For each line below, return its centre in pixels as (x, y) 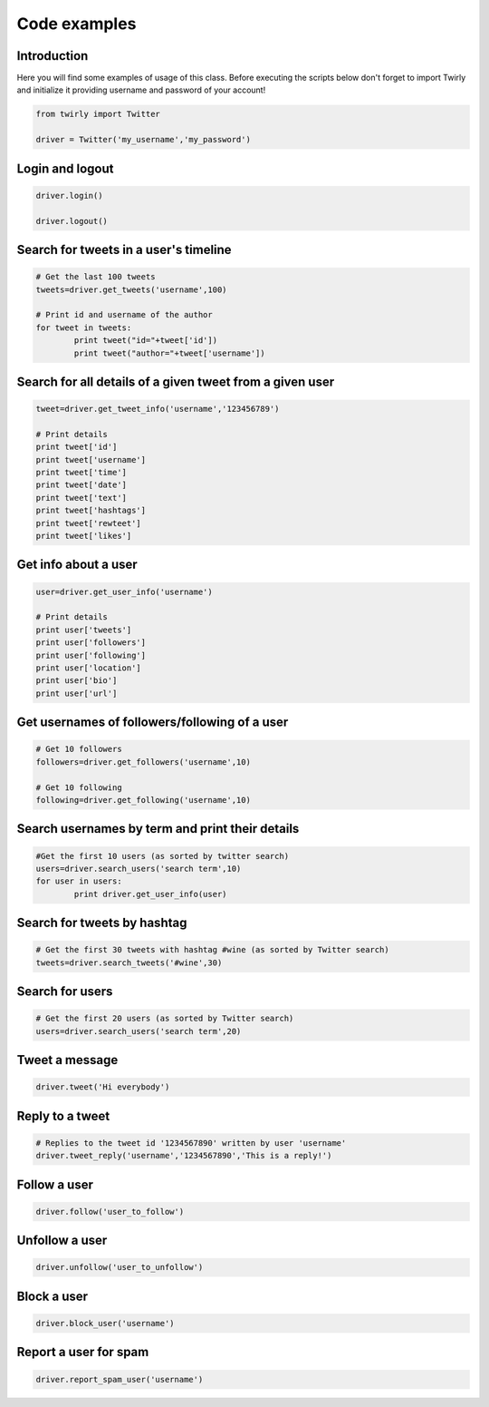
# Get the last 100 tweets (96, 277)
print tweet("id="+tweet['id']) (145, 341)
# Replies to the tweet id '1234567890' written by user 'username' (191, 1143)
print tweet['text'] (81, 498)
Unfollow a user (62, 1241)
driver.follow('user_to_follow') (110, 1212)
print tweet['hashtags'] (91, 511)
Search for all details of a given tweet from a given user (176, 381)
